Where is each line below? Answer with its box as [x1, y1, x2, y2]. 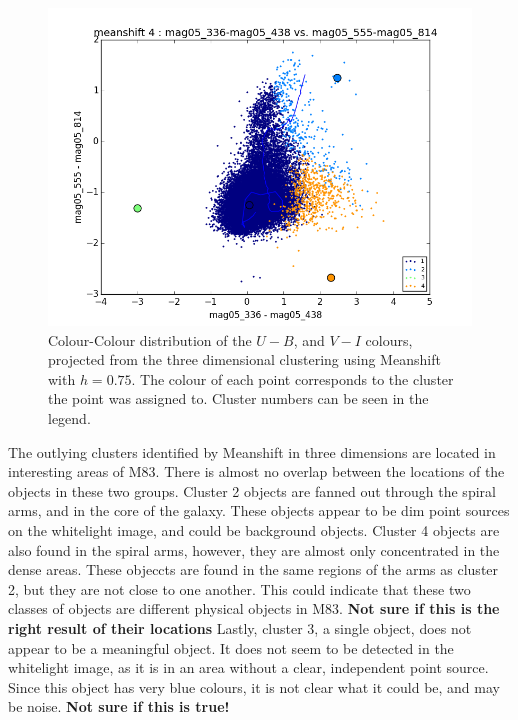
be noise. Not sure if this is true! [8, 696, 230, 717]
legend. [48, 407, 91, 428]
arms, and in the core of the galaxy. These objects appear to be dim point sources [8, 500, 510, 521]
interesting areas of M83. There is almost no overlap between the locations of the [8, 461, 505, 482]
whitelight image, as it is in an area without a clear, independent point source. [8, 657, 489, 678]
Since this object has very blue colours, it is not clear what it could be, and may [8, 676, 500, 697]
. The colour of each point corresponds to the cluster [131, 368, 454, 389]
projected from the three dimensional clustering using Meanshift [48, 349, 441, 370]
